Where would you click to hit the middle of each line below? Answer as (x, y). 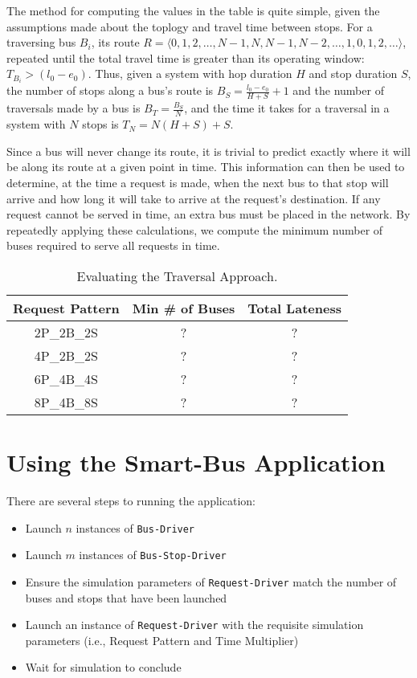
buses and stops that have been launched (126, 597)
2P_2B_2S (66, 332)
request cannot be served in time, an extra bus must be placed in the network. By (208, 214)
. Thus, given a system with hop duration (190, 74)
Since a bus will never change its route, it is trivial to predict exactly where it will (208, 151)
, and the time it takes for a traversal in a (287, 108)
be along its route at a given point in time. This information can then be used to (206, 167)
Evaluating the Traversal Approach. (177, 276)
